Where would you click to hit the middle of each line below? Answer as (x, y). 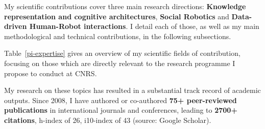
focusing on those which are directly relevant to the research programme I (120, 63)
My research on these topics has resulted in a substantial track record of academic (132, 90)
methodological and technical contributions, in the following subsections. (118, 36)
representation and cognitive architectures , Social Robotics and (117, 16)
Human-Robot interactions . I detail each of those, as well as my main (144, 26)
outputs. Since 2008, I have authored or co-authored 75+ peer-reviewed (121, 100)
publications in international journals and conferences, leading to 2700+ (121, 110)
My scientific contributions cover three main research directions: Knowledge (125, 6)
